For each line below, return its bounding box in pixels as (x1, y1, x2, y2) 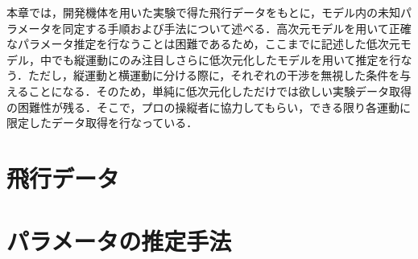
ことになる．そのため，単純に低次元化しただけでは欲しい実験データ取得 (28, 82, 412, 99)
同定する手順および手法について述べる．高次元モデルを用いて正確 (62, 19, 412, 36)
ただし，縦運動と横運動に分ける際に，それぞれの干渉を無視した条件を (27, 67, 400, 84)
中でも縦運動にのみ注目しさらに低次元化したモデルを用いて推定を (39, 51, 390, 68)
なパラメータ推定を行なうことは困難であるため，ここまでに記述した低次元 (6, 35, 400, 52)
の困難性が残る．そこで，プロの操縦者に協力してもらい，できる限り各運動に (6, 98, 412, 115)
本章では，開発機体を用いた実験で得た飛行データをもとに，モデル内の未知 (6, 4, 401, 20)
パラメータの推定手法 (6, 224, 232, 257)
